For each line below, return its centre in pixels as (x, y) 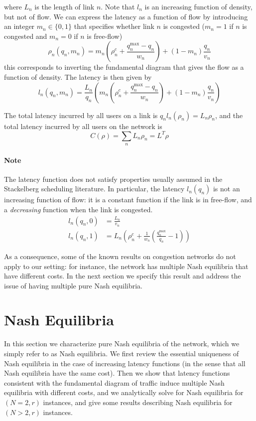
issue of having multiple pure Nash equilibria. (73, 285)
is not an (226, 189)
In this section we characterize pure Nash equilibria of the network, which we (122, 344)
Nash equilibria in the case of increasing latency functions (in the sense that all (125, 363)
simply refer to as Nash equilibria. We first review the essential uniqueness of (122, 353)
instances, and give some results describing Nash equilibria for (138, 402)
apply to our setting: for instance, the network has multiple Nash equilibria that (126, 266)
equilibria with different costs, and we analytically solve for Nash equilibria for (124, 392)
